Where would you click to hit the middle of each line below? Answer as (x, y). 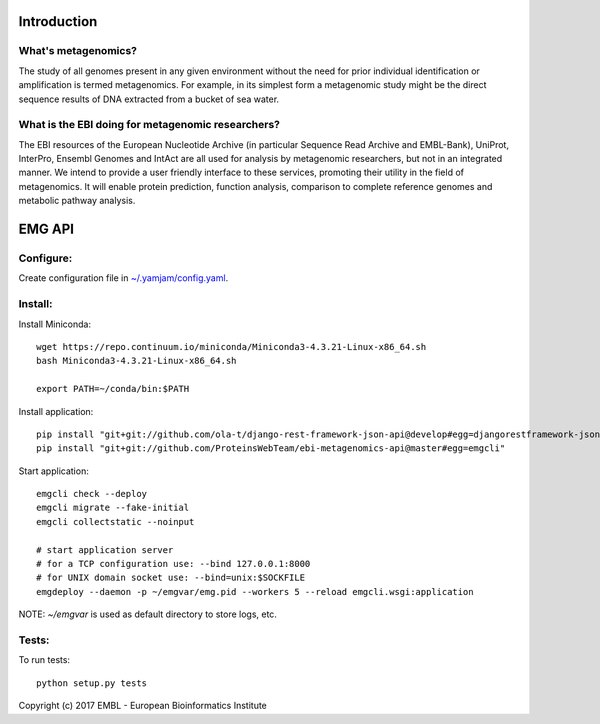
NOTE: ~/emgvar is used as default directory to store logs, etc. (147, 614)
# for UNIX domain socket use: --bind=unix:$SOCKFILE (170, 578)
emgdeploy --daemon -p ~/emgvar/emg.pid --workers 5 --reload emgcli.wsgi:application (255, 591)
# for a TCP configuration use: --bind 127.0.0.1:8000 (173, 564)
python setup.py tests (92, 683)
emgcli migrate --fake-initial (113, 508)
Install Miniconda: (55, 324)
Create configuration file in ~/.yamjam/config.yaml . (123, 278)
